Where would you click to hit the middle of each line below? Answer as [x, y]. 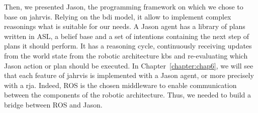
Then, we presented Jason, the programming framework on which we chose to [124, 6]
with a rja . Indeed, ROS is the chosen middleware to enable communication [120, 85]
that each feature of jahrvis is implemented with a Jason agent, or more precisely [129, 75]
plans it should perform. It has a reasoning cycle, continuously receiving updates [128, 46]
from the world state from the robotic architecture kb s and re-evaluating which [126, 55]
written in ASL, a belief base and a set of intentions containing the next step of [127, 36]
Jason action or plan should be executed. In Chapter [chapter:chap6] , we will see [129, 65]
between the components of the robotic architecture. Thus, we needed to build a [128, 95]
